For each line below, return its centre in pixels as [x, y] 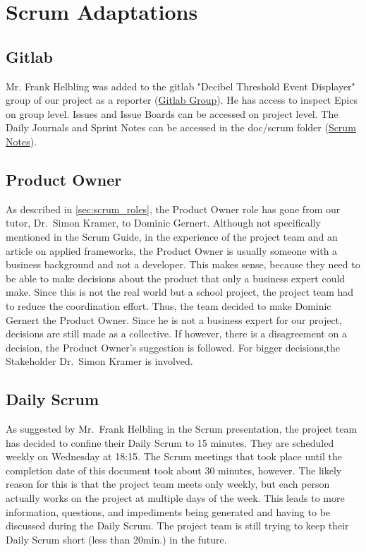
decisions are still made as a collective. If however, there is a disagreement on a [176, 334]
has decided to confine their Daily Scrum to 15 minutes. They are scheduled [170, 442]
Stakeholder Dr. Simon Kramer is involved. [99, 361]
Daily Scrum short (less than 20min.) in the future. [116, 539]
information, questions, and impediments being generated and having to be [168, 511]
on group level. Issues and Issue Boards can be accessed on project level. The [172, 113]
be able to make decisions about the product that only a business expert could [176, 278]
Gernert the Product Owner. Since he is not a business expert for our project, [174, 319]
